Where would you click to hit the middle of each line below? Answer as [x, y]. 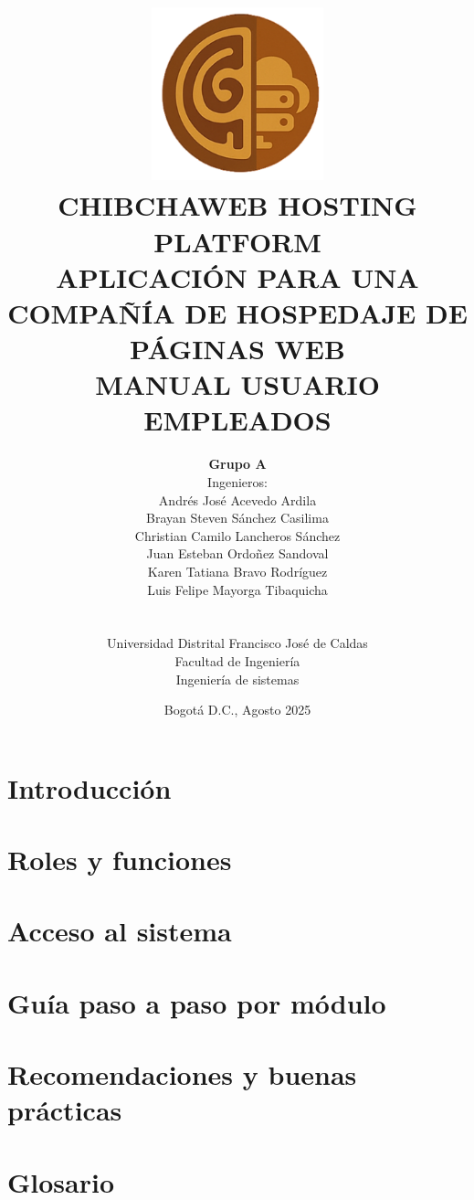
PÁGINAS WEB [237, 349]
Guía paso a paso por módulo [197, 1002]
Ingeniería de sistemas [237, 679]
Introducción [90, 787]
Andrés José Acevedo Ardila [237, 499]
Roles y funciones [120, 860]
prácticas [65, 1110]
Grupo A [237, 464]
